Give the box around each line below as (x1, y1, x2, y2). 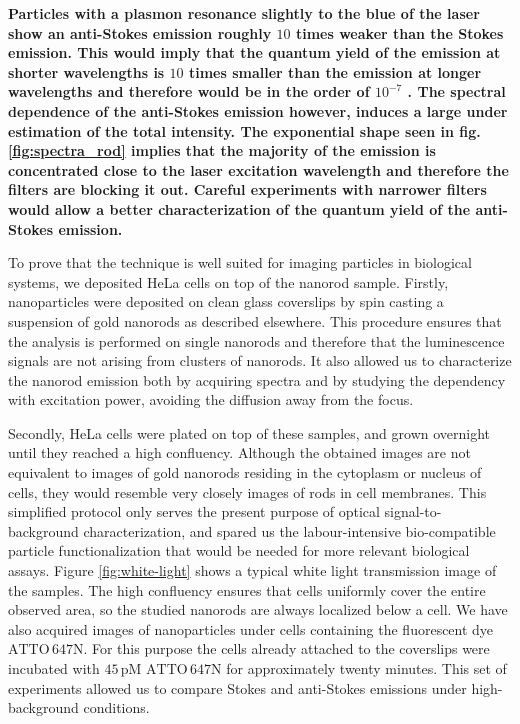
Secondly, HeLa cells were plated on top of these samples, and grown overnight (8, 422, 491, 443)
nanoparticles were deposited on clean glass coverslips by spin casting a (8, 291, 444, 312)
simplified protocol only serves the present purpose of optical (8, 501, 380, 522)
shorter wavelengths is (8, 61, 165, 82)
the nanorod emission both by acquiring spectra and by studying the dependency (8, 369, 506, 390)
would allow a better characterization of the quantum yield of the (8, 198, 471, 219)
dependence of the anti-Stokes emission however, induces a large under (8, 100, 508, 121)
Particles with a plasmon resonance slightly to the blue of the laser (8, 3, 480, 23)
